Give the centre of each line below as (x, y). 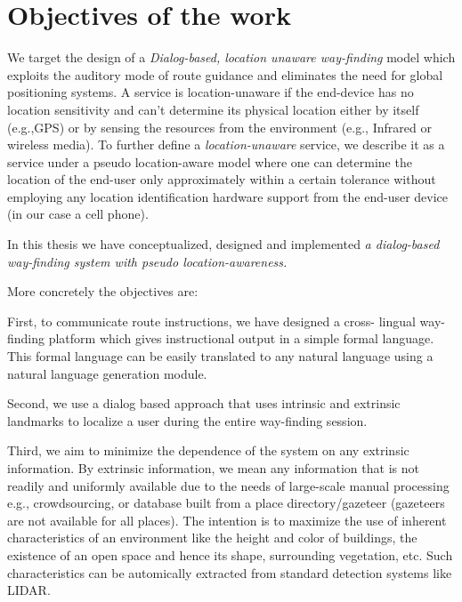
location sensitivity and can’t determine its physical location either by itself (213, 109)
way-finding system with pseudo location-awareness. (147, 261)
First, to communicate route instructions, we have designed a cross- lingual (211, 321)
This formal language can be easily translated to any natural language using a (220, 356)
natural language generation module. (107, 373)
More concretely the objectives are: (103, 291)
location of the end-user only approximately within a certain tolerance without (222, 179)
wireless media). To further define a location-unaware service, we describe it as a (226, 144)
